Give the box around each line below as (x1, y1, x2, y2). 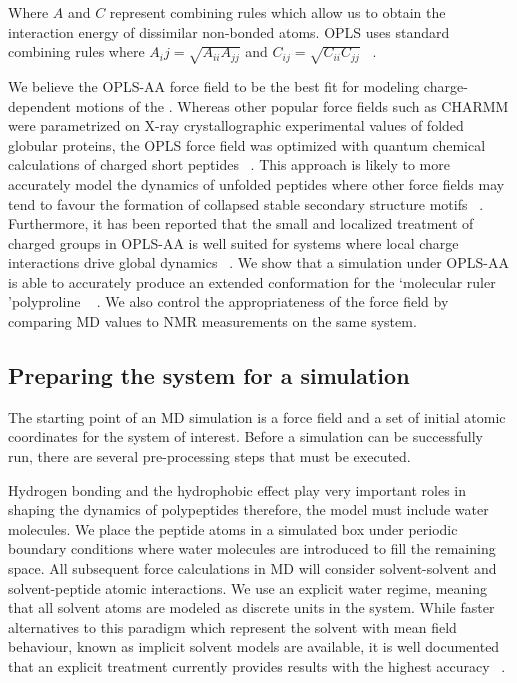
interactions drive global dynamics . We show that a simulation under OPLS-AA (8, 252, 509, 273)
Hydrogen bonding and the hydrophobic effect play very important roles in (8, 479, 467, 500)
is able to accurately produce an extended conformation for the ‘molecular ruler (8, 271, 496, 292)
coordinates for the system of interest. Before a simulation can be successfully (8, 426, 483, 447)
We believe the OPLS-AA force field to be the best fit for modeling (8, 75, 420, 96)
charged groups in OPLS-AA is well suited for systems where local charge (8, 232, 459, 253)
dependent (8, 95, 72, 116)
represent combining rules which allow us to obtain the (109, 2, 446, 22)
